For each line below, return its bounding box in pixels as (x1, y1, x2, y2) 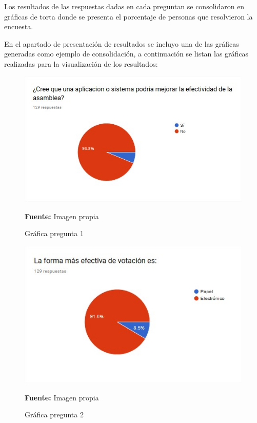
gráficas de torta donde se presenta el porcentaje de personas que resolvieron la (4, 11, 253, 22)
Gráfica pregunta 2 (25, 409, 84, 420)
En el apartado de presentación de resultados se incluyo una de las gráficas (4, 38, 239, 49)
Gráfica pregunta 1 (25, 228, 84, 239)
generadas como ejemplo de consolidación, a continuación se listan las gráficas (4, 48, 249, 59)
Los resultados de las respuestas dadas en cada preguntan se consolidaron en (4, 1, 245, 11)
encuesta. (4, 21, 33, 32)
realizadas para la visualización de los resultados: (4, 58, 158, 69)
